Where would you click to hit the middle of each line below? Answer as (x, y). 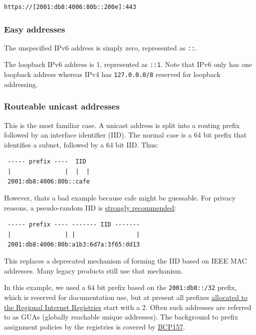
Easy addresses (35, 29)
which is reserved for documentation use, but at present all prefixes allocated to (126, 297)
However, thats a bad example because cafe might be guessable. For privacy (120, 198)
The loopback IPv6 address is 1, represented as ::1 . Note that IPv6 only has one (128, 64)
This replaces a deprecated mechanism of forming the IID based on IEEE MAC (126, 261)
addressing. (21, 84)
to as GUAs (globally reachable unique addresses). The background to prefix (121, 317)
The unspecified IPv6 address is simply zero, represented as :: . (101, 47)
